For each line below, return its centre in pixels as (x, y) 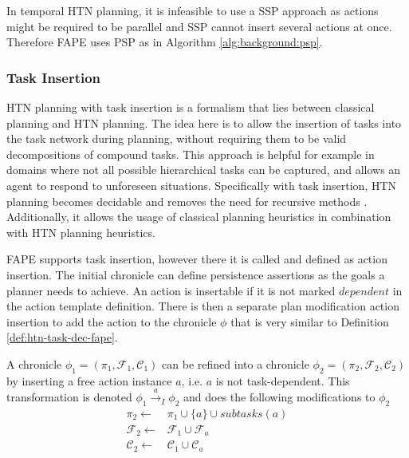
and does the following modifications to (279, 397)
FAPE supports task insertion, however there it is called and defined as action (197, 259)
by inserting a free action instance (89, 380)
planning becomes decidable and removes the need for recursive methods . (187, 201)
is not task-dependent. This (283, 380)
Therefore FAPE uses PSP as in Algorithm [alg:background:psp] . (165, 42)
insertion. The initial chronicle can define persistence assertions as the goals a (196, 274)
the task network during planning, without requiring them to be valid (177, 138)
